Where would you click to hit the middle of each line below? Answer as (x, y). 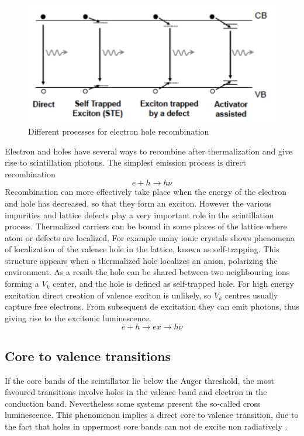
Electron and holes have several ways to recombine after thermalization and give (149, 151)
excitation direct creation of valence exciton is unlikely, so (108, 295)
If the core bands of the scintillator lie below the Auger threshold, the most (139, 380)
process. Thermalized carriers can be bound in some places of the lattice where (146, 226)
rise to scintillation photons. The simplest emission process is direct (126, 162)
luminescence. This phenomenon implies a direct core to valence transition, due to (152, 415)
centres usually (251, 295)
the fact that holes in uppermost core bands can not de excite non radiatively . (146, 426)
